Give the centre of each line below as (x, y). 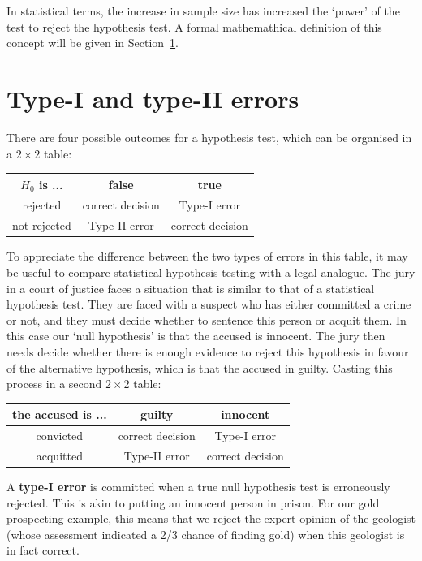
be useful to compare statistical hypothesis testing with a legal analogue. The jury (211, 272)
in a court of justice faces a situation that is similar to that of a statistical (191, 288)
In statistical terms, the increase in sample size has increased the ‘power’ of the (203, 11)
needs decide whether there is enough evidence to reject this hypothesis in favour (208, 351)
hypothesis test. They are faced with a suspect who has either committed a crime (209, 304)
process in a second (54, 384)
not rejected (42, 225)
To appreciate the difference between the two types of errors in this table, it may (207, 256)
